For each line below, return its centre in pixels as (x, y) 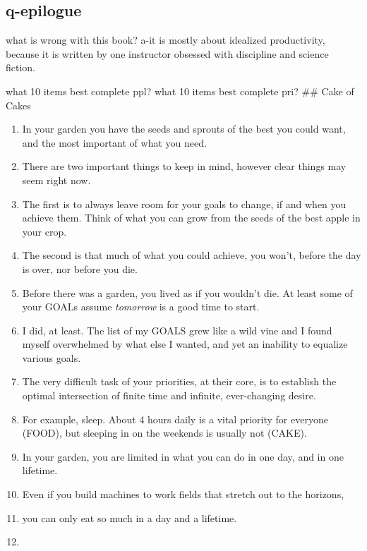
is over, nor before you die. (80, 268)
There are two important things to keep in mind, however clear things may (184, 166)
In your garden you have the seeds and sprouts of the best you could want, (184, 129)
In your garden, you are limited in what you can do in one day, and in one (183, 456)
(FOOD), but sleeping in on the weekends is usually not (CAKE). (164, 433)
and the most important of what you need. (114, 142)
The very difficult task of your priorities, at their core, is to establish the (179, 381)
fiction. (21, 67)
